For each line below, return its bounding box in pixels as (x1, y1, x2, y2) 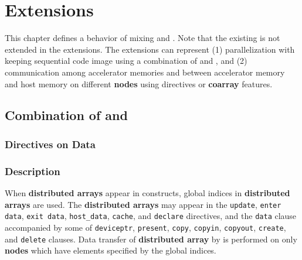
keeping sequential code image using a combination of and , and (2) (5, 54, 247, 67)
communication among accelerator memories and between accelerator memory (5, 66, 285, 78)
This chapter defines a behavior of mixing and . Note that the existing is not (5, 32, 280, 44)
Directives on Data (5, 136, 96, 151)
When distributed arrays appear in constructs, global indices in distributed (5, 186, 290, 199)
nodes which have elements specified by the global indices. (5, 244, 216, 256)
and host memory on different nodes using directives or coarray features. (5, 77, 273, 90)
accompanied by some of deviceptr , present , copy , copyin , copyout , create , (5, 221, 286, 233)
